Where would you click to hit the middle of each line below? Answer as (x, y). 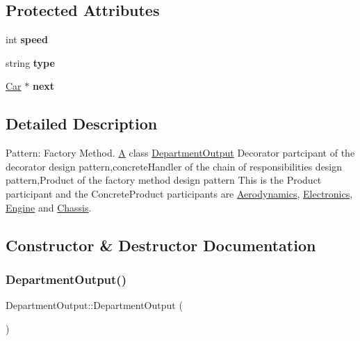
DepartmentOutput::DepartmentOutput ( (94, 305)
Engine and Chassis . (49, 207)
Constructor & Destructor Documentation (161, 245)
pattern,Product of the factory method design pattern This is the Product (164, 180)
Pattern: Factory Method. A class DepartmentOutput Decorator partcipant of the (180, 153)
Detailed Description (82, 124)
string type (30, 62)
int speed (27, 39)
